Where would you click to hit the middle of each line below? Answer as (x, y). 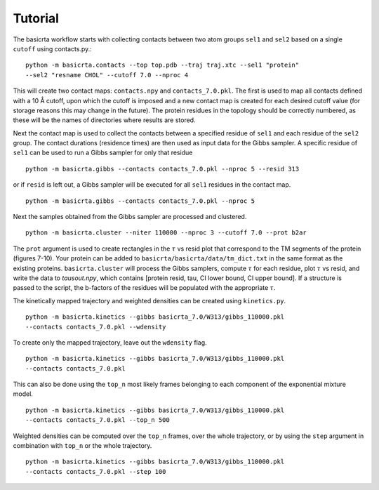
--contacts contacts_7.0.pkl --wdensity (96, 327)
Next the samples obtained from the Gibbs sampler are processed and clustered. (130, 217)
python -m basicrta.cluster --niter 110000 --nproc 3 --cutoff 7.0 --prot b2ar (166, 233)
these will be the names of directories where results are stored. (104, 120)
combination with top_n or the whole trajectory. (82, 446)
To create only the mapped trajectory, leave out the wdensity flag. (110, 342)
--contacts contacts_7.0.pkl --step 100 (96, 471)
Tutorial (36, 18)
